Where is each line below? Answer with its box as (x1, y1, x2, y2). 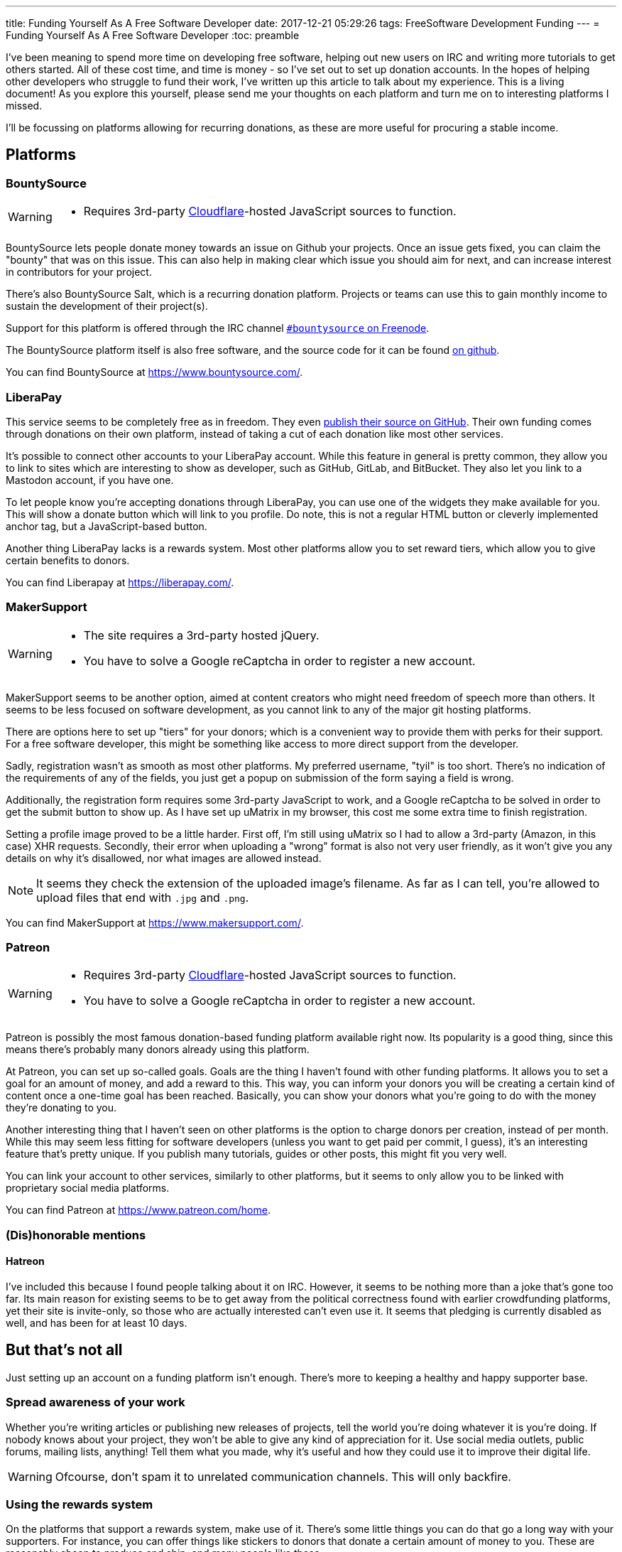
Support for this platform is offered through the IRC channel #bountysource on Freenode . (6, 322, 430, 335)
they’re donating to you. (6, 1101, 117, 1114)
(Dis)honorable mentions (6, 1227, 146, 1242)
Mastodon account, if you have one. (6, 473, 174, 486)
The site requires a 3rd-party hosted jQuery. (83, 627, 320, 642)
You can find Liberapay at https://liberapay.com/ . (6, 576, 234, 588)
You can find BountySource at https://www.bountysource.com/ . (6, 366, 303, 379)
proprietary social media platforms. (6, 1182, 170, 1195)
